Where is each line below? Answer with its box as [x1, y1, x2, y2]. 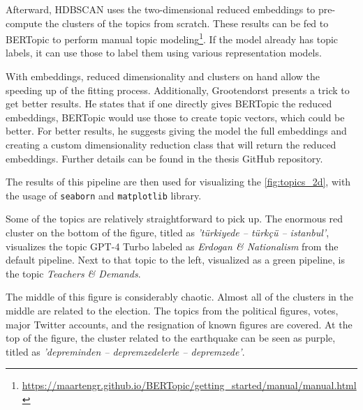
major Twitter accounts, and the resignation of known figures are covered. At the [6, 317, 353, 331]
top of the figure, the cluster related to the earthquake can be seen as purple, [6, 331, 336, 345]
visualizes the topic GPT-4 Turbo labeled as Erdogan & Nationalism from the [6, 238, 339, 253]
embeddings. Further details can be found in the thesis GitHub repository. [6, 151, 323, 165]
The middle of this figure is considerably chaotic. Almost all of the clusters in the [6, 289, 353, 304]
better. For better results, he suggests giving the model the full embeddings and [6, 123, 347, 138]
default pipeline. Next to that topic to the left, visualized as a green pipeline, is [6, 252, 346, 267]
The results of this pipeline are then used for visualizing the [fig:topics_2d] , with [6, 174, 351, 189]
